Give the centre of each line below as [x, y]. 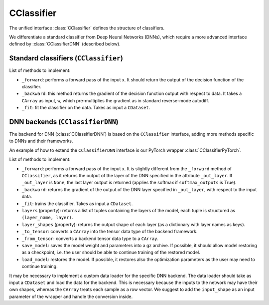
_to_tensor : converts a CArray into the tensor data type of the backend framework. [110, 232]
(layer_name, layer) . [47, 218]
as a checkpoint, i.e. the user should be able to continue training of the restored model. [111, 253]
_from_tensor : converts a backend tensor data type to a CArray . [90, 238]
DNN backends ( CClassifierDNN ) [64, 122]
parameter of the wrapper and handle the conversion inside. [71, 297]
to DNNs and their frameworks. [41, 141]
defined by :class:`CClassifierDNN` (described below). [65, 44]
